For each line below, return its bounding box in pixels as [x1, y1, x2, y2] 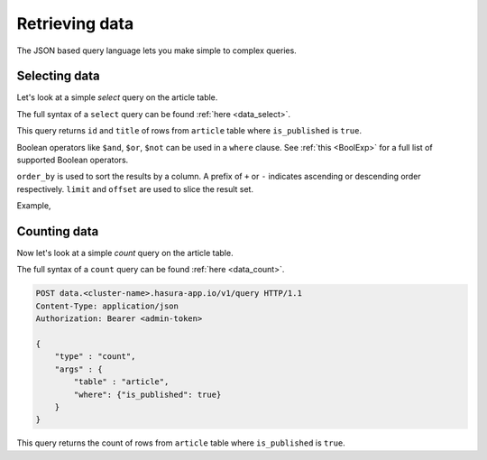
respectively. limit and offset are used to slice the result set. [16, 183, 254, 194]
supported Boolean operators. [16, 154, 129, 166]
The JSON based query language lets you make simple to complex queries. [16, 45, 297, 56]
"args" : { [54, 363, 103, 374]
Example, [16, 200, 51, 211]
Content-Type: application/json [35, 300, 179, 311]
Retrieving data [16, 14, 134, 33]
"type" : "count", [54, 352, 136, 362]
